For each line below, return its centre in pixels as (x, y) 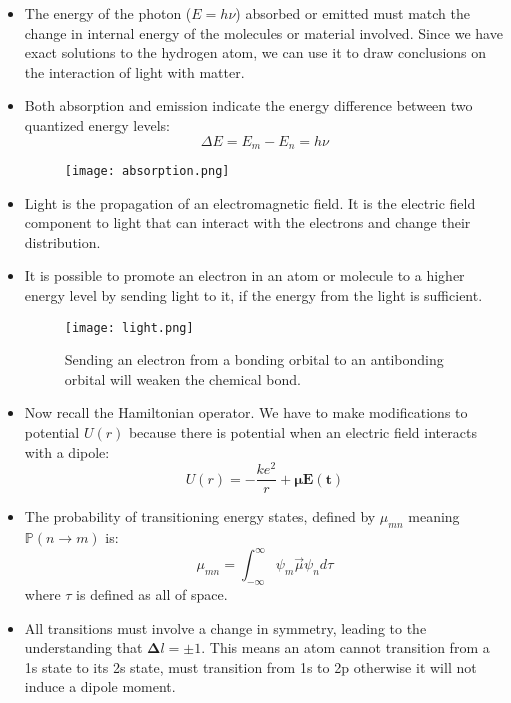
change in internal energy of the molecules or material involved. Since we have (263, 32)
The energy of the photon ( (108, 13)
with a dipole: (67, 451)
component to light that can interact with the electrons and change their (247, 222)
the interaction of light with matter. (134, 71)
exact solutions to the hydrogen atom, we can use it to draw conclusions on (255, 52)
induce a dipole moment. (100, 686)
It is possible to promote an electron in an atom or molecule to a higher (244, 275)
